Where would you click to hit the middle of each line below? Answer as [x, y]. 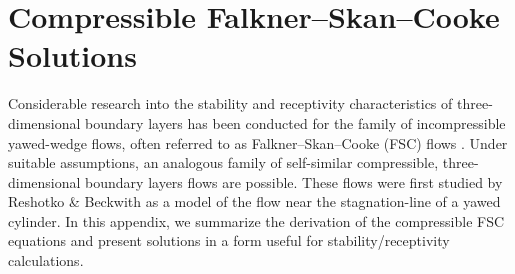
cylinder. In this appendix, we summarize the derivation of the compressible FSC [256, 220]
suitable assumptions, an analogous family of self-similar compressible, [223, 162]
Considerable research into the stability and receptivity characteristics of [230, 103]
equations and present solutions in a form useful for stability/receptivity [229, 240]
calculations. [46, 260]
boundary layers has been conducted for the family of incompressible [295, 122]
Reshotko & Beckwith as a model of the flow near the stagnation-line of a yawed [254, 201]
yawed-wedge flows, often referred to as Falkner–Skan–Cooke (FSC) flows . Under [258, 142]
